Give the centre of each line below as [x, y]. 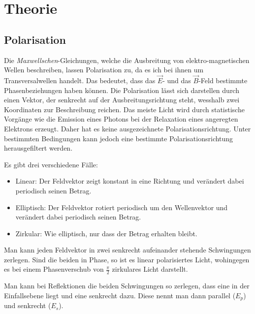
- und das [177, 80]
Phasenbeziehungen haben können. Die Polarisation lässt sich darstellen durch [122, 90]
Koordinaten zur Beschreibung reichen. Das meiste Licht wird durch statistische [124, 109]
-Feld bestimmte [223, 80]
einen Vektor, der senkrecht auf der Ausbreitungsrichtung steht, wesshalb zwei [122, 100]
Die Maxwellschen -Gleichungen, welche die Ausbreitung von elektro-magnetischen [127, 60]
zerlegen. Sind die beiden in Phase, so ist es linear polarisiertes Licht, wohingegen [127, 259]
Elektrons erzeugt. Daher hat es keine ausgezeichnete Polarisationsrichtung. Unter [127, 128]
